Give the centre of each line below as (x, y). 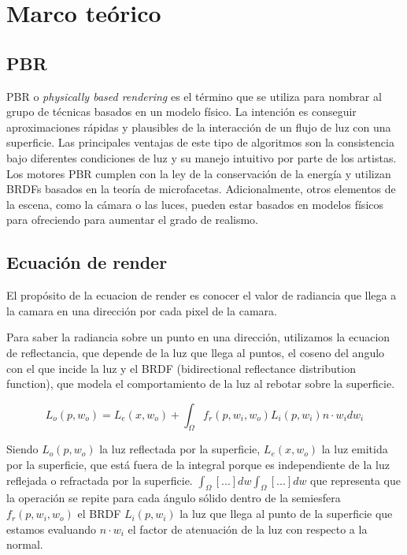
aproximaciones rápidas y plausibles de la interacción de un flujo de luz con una (199, 127)
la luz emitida (355, 449)
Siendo (22, 449)
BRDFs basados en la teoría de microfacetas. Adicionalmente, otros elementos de (201, 189)
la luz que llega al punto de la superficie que (286, 514)
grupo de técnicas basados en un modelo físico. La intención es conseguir (181, 112)
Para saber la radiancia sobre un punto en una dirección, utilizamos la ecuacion (198, 337)
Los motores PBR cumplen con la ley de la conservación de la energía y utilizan (199, 173)
